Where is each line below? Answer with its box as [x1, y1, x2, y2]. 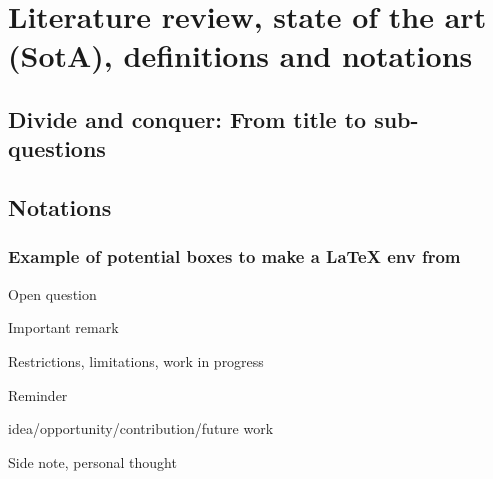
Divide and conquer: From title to [8, 103, 367, 134]
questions [8, 133, 106, 164]
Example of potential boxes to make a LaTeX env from [8, 244, 461, 269]
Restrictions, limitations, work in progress [8, 350, 264, 371]
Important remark [8, 317, 119, 338]
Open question [8, 283, 97, 304]
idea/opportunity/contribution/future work [8, 418, 274, 439]
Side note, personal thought [8, 451, 177, 472]
